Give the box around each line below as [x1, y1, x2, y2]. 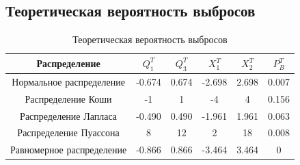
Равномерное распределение [10, 142, 127, 157]
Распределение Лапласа [20, 108, 118, 123]
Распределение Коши [25, 91, 112, 105]
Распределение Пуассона [17, 125, 120, 140]
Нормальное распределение [12, 74, 125, 88]
